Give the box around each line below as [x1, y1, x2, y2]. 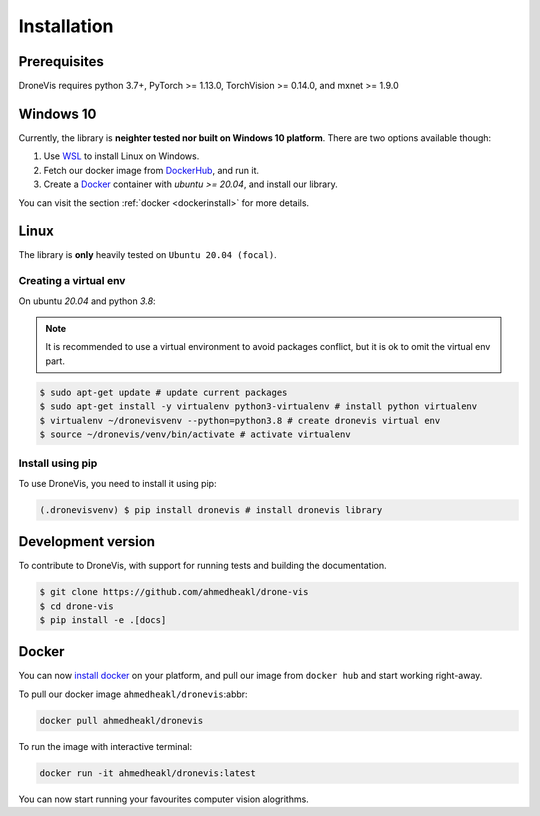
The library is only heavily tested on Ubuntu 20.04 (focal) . [18, 249, 277, 261]
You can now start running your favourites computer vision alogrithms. [18, 793, 309, 805]
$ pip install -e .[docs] [39, 614, 167, 625]
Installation [18, 15, 114, 37]
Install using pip [18, 456, 98, 470]
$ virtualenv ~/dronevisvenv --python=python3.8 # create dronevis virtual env [39, 415, 441, 426]
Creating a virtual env [18, 274, 126, 288]
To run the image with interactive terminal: [18, 740, 193, 752]
